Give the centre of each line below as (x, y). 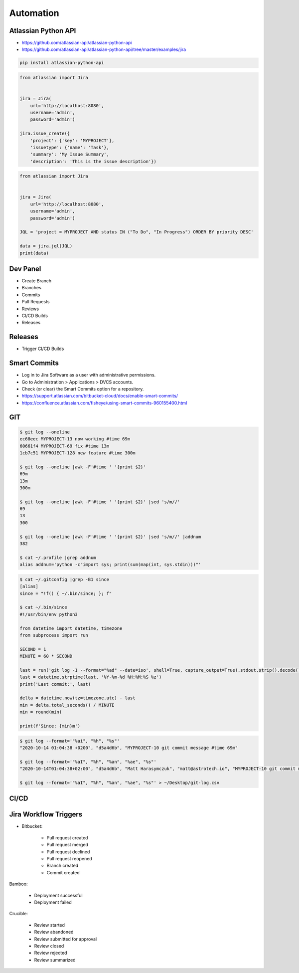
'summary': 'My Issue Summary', (70, 154)
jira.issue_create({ (45, 134)
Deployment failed (53, 902)
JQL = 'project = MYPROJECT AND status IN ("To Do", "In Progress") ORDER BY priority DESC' (137, 232)
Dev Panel (25, 269)
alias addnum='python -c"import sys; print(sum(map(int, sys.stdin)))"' (110, 565)
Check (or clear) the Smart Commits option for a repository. (83, 389)
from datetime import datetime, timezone (71, 628)
